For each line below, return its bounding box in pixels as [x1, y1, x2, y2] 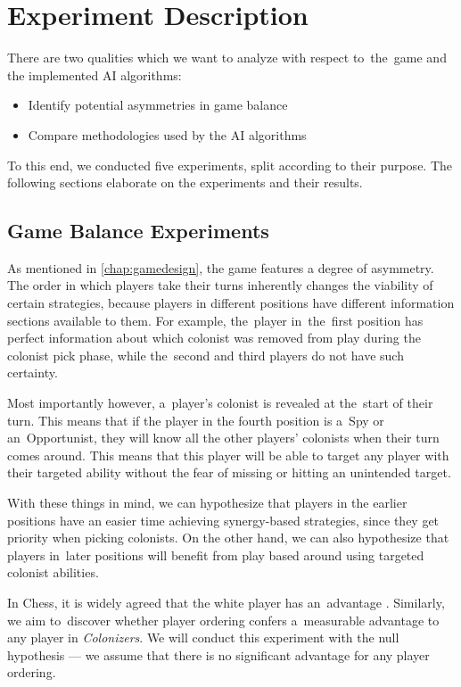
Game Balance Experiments [7, 217, 269, 244]
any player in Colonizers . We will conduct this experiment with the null [7, 628, 399, 647]
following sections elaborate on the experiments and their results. [7, 173, 363, 192]
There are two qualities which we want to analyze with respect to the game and [7, 48, 447, 67]
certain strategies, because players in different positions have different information [7, 294, 455, 312]
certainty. [7, 363, 58, 382]
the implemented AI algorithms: [7, 65, 182, 84]
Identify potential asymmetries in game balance [28, 95, 288, 114]
